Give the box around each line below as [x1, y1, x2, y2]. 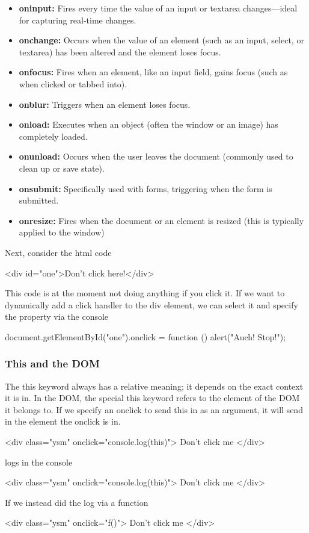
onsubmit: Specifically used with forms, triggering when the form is [19, 182, 272, 195]
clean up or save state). [19, 161, 105, 174]
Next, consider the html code [5, 246, 112, 258]
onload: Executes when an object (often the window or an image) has [19, 118, 278, 131]
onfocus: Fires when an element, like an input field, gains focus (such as [19, 66, 288, 78]
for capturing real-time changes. [19, 13, 136, 26]
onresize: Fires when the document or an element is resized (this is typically [19, 214, 304, 226]
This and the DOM [5, 356, 100, 371]
